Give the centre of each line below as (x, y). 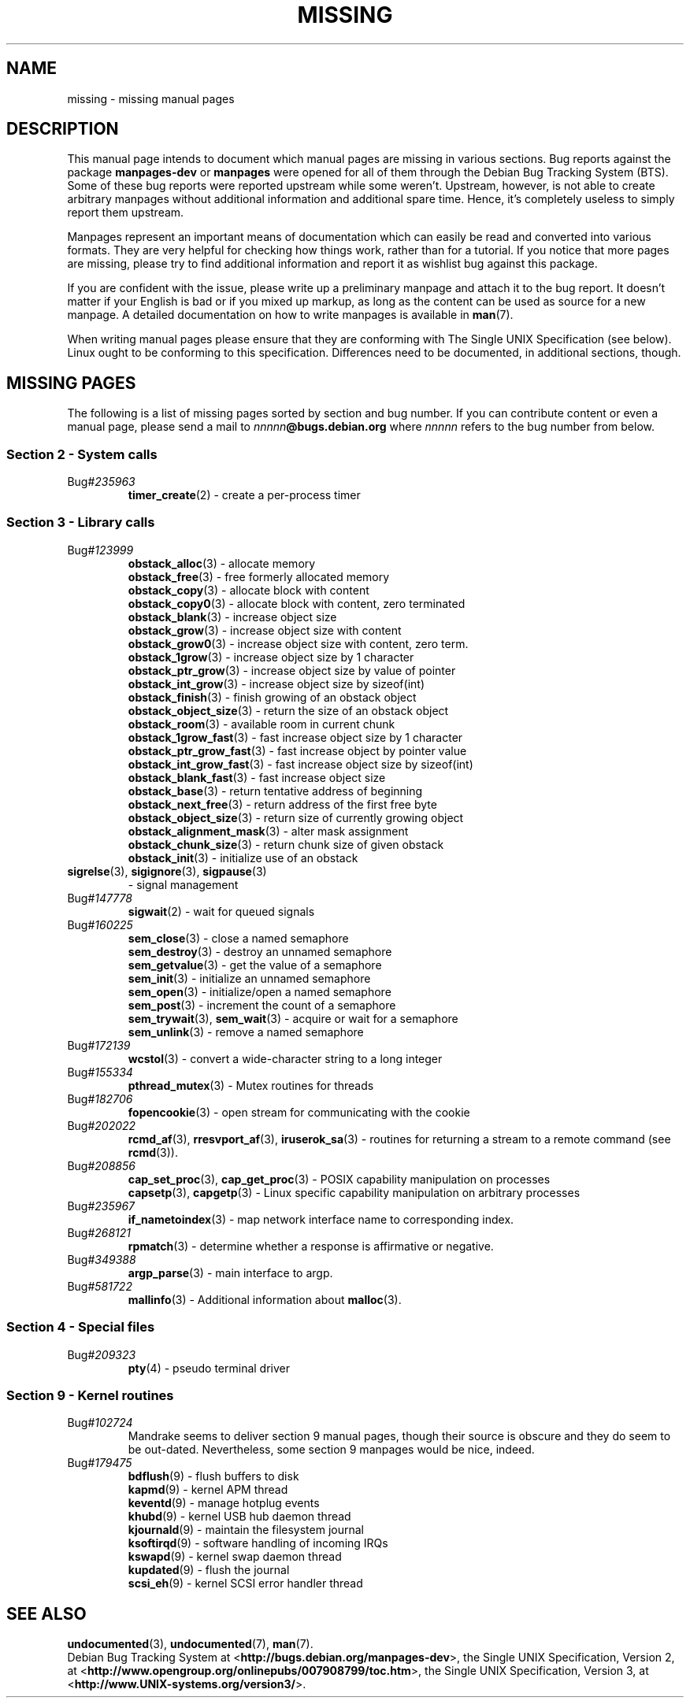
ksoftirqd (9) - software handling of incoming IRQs (258, 1543)
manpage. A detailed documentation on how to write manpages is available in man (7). (290, 315)
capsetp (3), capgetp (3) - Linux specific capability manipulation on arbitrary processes (354, 1192)
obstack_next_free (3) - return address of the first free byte (282, 804)
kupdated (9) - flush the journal (209, 1570)
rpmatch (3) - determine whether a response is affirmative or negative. (311, 1246)
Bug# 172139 (99, 1045)
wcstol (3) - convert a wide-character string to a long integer (285, 1058)
